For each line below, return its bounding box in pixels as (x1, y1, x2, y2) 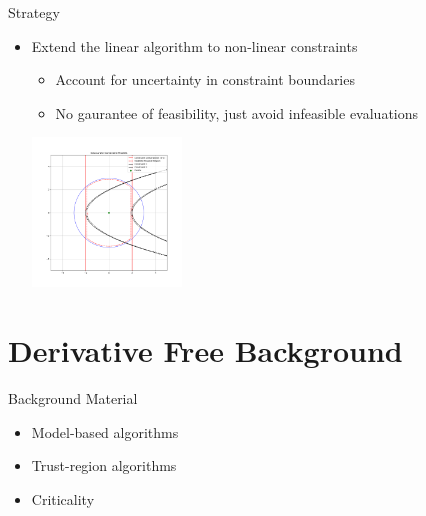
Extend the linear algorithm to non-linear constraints (31, 35, 358, 56)
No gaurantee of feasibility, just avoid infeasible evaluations (55, 102, 419, 123)
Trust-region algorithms (31, 455, 177, 476)
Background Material (8, 388, 138, 409)
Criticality (31, 488, 95, 509)
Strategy (8, 2, 60, 22)
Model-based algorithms (31, 421, 179, 442)
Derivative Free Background (8, 330, 403, 371)
